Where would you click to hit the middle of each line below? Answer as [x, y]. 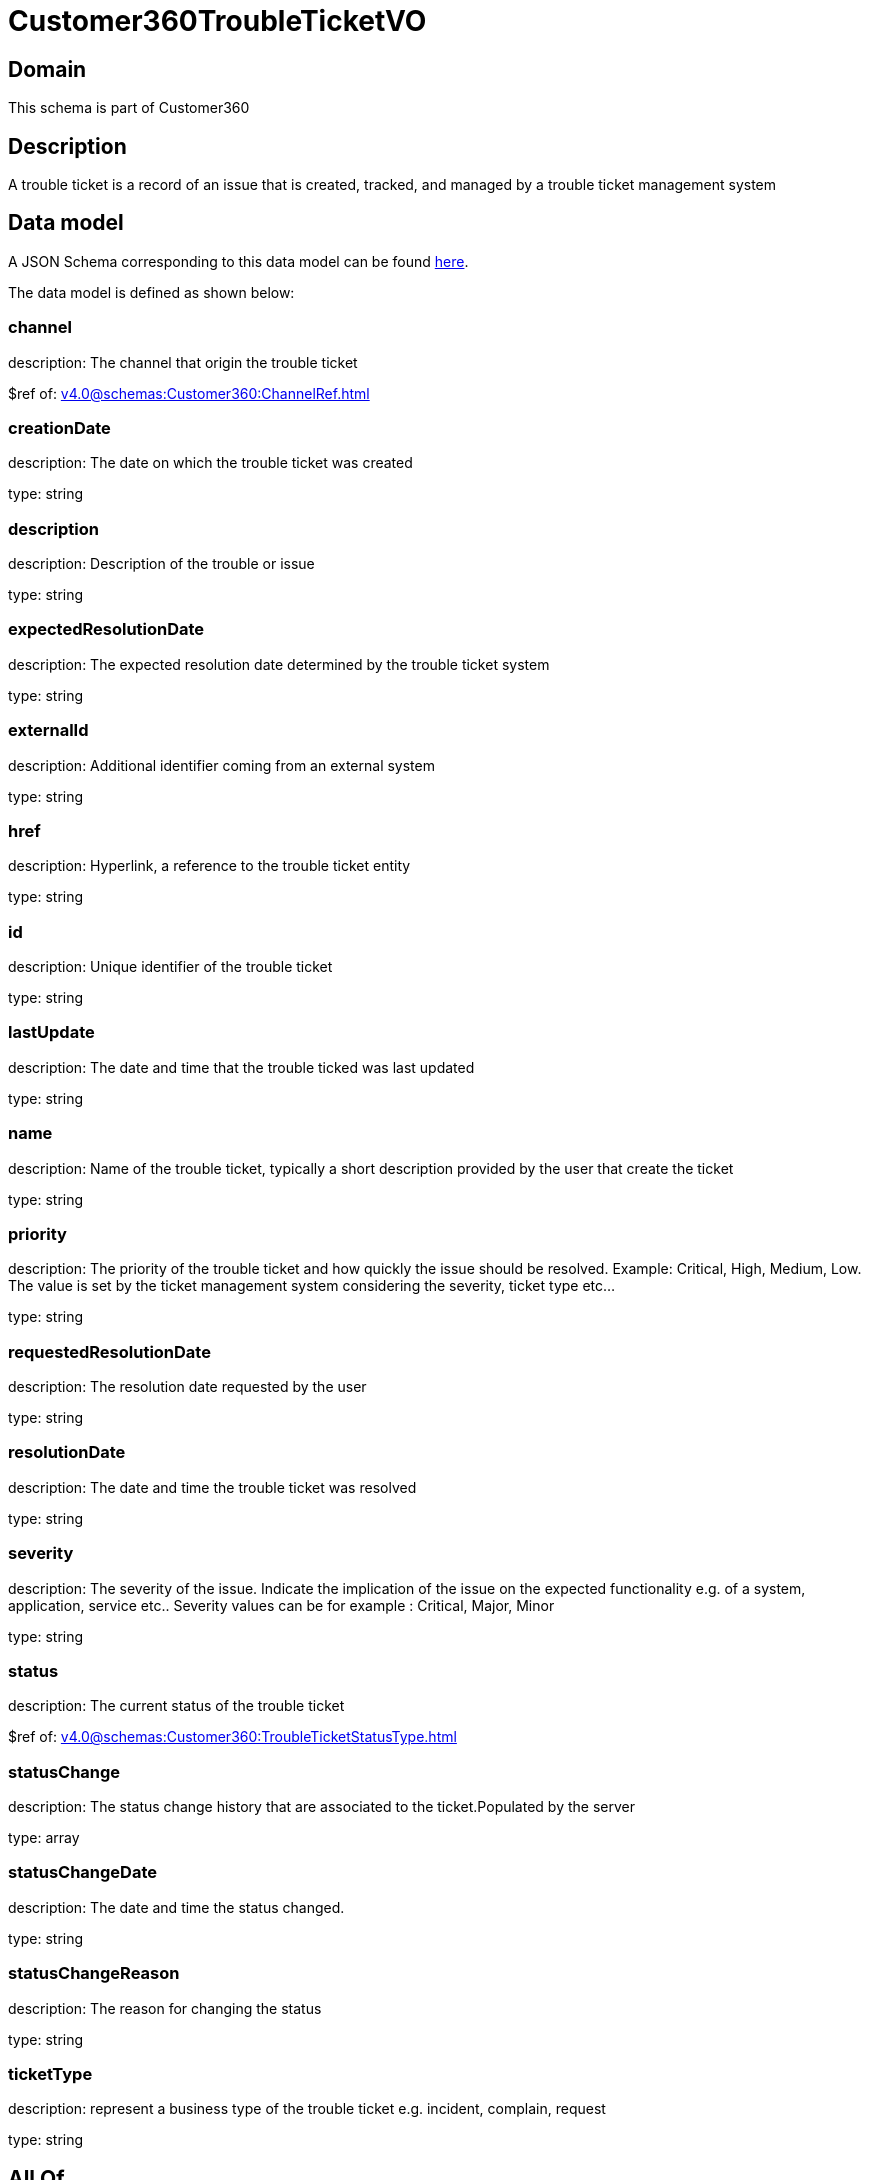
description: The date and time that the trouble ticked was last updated [241, 1067]
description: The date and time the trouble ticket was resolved [212, 1487]
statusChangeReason [94, 1973]
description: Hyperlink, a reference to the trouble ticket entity [209, 866]
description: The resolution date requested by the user [187, 1387]
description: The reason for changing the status [165, 2008]
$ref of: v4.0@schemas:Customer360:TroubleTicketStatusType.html [232, 1737]
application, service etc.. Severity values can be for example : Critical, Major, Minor [281, 1605]
